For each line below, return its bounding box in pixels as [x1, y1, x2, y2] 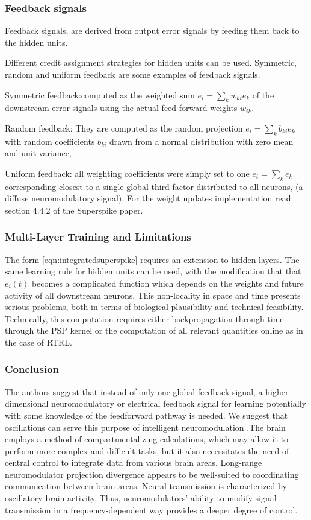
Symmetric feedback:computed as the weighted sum [5, 88, 195, 101]
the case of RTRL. [5, 335, 72, 348]
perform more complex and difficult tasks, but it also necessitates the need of [5, 444, 289, 457]
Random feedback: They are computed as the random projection [5, 121, 243, 134]
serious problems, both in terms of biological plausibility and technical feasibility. [5, 300, 304, 313]
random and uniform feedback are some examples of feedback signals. [5, 68, 260, 80]
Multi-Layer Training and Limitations [5, 229, 191, 244]
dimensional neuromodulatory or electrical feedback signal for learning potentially [5, 397, 306, 410]
